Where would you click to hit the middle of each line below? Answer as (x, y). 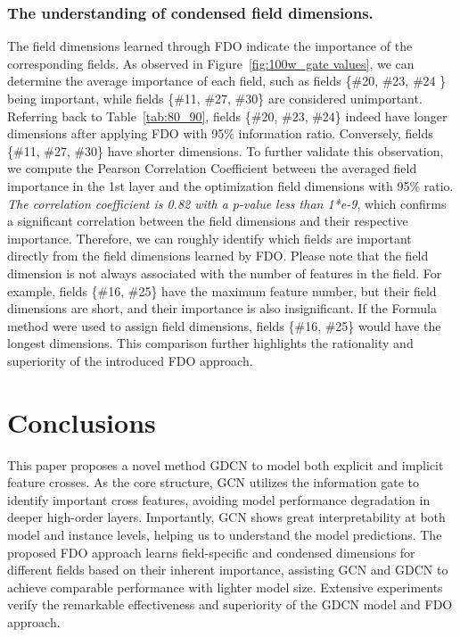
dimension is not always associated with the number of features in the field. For (225, 273)
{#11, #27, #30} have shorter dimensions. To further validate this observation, (226, 150)
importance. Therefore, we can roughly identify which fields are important (209, 238)
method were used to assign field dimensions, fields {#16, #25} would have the (224, 325)
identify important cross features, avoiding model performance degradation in (219, 499)
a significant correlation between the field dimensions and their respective (208, 221)
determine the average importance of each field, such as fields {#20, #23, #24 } (227, 81)
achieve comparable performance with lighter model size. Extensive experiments (225, 587)
